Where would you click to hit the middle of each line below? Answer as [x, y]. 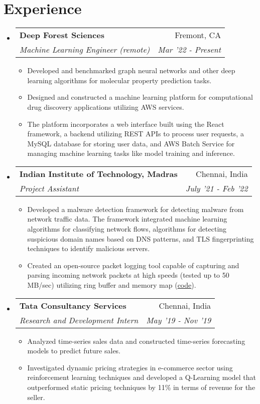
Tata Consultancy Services [73, 305]
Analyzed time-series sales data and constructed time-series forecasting [136, 341]
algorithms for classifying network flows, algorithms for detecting [127, 229]
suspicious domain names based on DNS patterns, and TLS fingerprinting [141, 238]
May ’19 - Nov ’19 [179, 320]
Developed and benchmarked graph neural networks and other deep [131, 70]
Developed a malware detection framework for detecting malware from [136, 209]
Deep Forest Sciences [62, 35]
